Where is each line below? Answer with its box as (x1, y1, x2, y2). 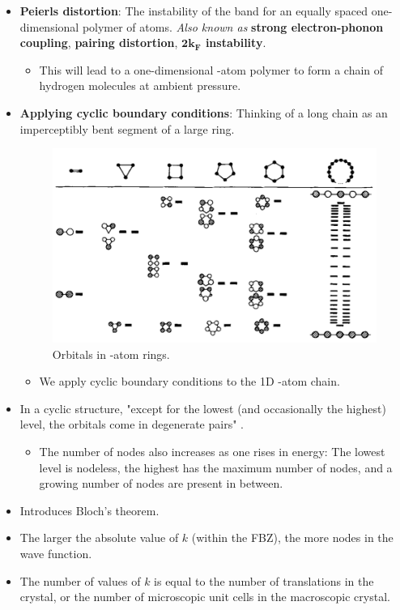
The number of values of (19, 572, 141, 589)
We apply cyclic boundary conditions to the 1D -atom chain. (39, 373, 340, 390)
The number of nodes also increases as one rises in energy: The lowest (39, 443, 385, 460)
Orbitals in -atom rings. (52, 345, 170, 362)
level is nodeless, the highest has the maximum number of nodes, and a (39, 459, 393, 476)
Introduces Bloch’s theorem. (19, 501, 160, 518)
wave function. (19, 545, 92, 562)
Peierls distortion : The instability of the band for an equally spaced (19, 2, 368, 19)
